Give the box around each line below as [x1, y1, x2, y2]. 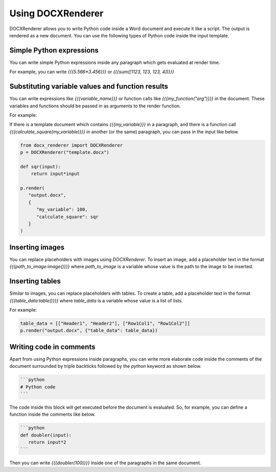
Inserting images [9, 243, 65, 251]
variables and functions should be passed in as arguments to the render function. [9, 103, 181, 109]
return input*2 [28, 439, 66, 445]
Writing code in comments [9, 342, 96, 351]
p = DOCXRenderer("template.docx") [20, 150, 109, 155]
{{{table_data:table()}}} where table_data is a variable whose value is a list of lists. [9, 297, 183, 303]
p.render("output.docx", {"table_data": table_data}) [20, 327, 158, 334]
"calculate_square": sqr [36, 214, 99, 220]
